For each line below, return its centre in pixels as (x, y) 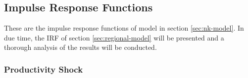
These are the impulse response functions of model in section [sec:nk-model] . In (124, 28)
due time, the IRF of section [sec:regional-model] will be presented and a (114, 37)
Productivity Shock (44, 69)
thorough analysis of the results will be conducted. (80, 47)
